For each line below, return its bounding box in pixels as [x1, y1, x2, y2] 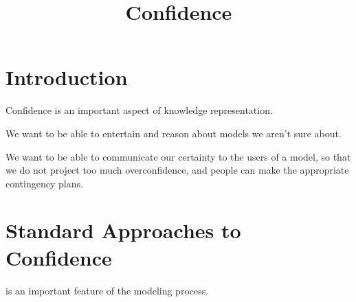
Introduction [5, 63, 128, 91]
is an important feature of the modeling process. [5, 283, 209, 297]
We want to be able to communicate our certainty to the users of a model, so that [5, 149, 351, 163]
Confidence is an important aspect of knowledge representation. [5, 103, 273, 117]
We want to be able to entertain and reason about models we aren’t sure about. [5, 126, 342, 140]
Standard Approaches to [5, 216, 241, 244]
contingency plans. [5, 176, 83, 190]
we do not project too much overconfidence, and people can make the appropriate [5, 163, 349, 177]
